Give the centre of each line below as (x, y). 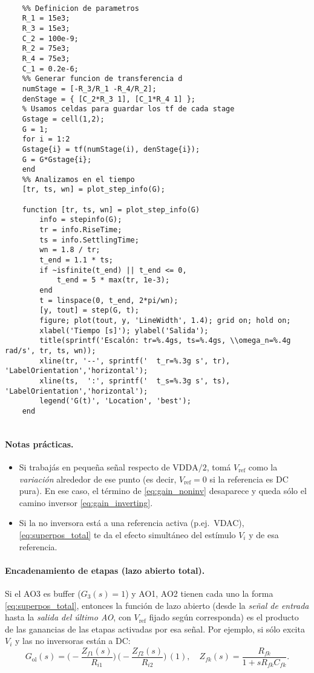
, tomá (219, 467)
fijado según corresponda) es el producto (224, 617)
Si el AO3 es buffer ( (43, 593)
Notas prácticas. (39, 444)
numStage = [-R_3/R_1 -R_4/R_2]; (89, 89)
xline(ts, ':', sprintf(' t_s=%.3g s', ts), (135, 381)
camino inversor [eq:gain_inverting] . (86, 502)
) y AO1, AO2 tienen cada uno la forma (199, 593)
